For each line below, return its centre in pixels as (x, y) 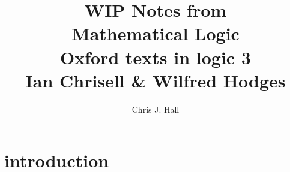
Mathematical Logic (156, 33)
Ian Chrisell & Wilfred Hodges (156, 80)
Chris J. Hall (156, 109)
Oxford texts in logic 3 (156, 57)
